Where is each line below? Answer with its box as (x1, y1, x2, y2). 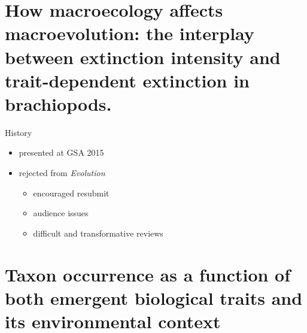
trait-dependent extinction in (5, 68, 250, 92)
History (5, 126, 32, 138)
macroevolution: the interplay (5, 21, 254, 46)
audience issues (33, 207, 89, 219)
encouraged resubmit (33, 186, 110, 199)
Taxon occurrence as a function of (5, 262, 291, 286)
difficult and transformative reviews (33, 226, 163, 239)
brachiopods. (5, 91, 112, 116)
